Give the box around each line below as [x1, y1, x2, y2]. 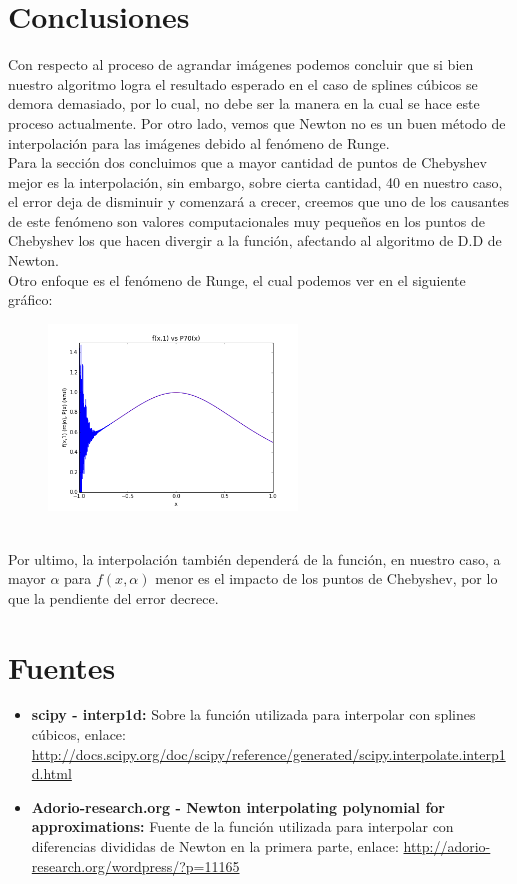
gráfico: [8, 289, 53, 310]
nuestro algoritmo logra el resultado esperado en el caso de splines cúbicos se [8, 73, 478, 94]
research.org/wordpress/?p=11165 [31, 855, 240, 876]
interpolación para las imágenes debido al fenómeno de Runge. [8, 132, 390, 153]
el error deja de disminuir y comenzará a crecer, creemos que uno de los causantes [8, 191, 510, 212]
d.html [31, 763, 72, 784]
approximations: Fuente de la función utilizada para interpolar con [31, 816, 454, 837]
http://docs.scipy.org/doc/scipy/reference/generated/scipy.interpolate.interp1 [31, 743, 506, 764]
